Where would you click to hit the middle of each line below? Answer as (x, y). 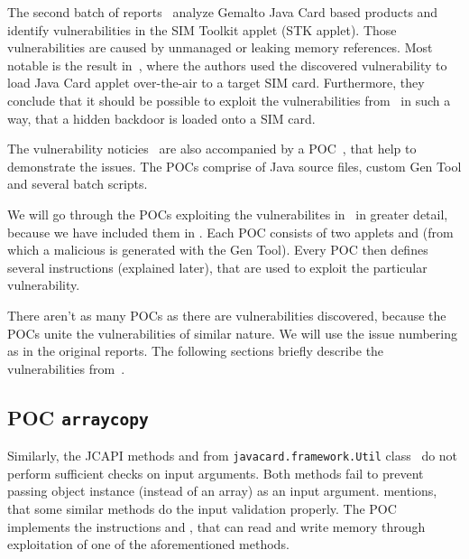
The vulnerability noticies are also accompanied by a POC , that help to (212, 149)
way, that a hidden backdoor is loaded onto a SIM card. (161, 118)
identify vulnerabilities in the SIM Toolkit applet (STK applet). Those (202, 29)
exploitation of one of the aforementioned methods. (148, 544)
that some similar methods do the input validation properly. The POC (202, 508)
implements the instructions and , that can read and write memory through (216, 526)
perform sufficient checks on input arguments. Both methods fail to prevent (216, 473)
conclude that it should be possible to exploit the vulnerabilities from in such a (229, 100)
